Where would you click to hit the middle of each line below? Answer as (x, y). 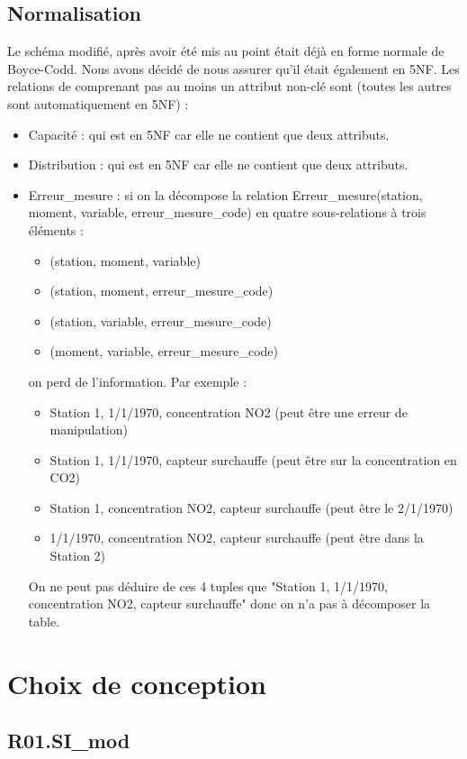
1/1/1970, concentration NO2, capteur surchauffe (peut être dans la (237, 538)
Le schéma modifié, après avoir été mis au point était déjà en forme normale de (226, 51)
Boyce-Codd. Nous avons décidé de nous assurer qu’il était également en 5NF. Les (233, 68)
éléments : (56, 229)
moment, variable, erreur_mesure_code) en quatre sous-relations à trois (227, 212)
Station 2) (78, 556)
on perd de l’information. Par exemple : (138, 381)
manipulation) (89, 430)
